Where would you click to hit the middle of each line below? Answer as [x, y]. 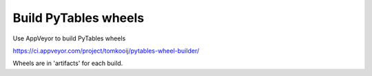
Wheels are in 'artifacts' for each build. [68, 63]
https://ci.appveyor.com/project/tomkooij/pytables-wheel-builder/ [106, 51]
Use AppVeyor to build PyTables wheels [69, 38]
